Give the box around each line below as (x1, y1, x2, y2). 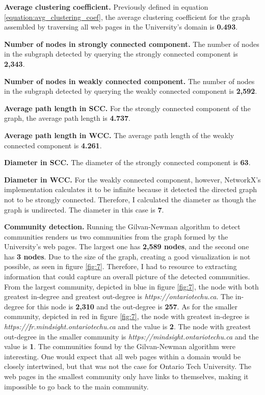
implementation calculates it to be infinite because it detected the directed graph (4, 184, 257, 195)
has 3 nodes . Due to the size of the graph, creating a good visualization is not (4, 251, 251, 261)
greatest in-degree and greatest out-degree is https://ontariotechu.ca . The (4, 291, 233, 302)
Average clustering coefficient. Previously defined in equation (4, 2, 208, 12)
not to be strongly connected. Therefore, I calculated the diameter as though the (4, 194, 256, 204)
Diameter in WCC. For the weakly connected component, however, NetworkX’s (4, 174, 261, 185)
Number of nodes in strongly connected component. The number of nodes (4, 38, 259, 49)
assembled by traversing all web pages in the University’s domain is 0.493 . (4, 21, 238, 32)
